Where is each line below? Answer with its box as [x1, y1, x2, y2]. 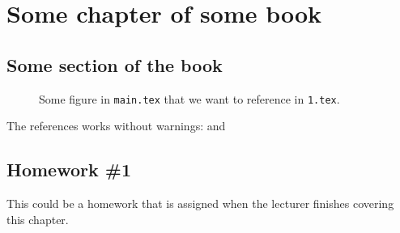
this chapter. [6, 210, 69, 227]
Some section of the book [6, 52, 223, 77]
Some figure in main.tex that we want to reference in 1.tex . [39, 90, 340, 107]
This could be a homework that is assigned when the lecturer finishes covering [6, 195, 394, 212]
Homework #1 [6, 157, 131, 182]
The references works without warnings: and [6, 117, 226, 134]
